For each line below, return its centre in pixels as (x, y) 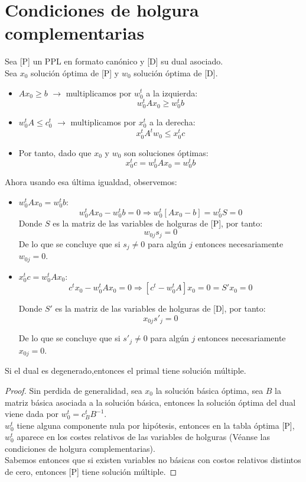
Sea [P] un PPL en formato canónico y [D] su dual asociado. (114, 61)
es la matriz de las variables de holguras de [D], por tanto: (160, 308)
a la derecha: (172, 122)
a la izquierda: (172, 93)
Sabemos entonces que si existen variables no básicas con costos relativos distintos (153, 460)
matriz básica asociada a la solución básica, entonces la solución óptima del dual (150, 402)
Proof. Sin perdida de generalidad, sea (74, 390)
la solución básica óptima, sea (209, 390)
